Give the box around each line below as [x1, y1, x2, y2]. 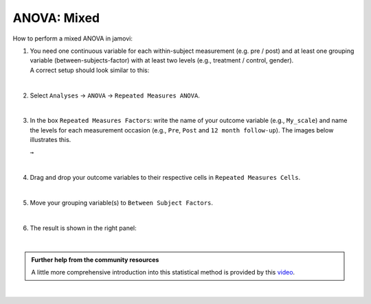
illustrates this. [30, 136, 71, 144]
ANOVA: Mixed [12, 10, 100, 25]
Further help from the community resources [31, 255, 159, 264]
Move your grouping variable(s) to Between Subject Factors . [30, 199, 213, 207]
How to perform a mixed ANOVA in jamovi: [12, 34, 133, 43]
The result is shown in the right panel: [30, 224, 137, 232]
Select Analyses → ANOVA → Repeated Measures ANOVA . [30, 91, 201, 100]
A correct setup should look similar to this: [30, 66, 150, 74]
